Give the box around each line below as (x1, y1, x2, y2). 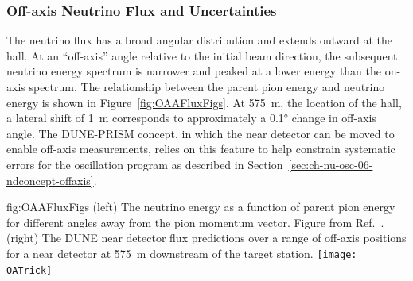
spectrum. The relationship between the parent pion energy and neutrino (29, 79, 385, 94)
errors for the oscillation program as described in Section (6, 156, 283, 172)
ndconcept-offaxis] (6, 171, 94, 188)
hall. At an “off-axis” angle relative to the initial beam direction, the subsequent (6, 47, 398, 64)
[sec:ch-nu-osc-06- (288, 156, 373, 172)
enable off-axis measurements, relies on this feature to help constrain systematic (6, 140, 395, 157)
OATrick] (6, 264, 53, 276)
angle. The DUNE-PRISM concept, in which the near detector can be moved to (6, 125, 395, 141)
